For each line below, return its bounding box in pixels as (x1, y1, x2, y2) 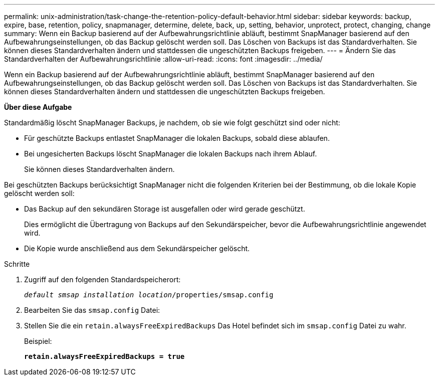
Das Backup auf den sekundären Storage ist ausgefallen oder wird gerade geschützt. (24, 205, 305, 213)
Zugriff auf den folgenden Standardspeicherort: (24, 275, 181, 284)
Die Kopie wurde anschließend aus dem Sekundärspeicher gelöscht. (24, 244, 250, 253)
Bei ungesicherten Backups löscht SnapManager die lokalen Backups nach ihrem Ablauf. (24, 149, 317, 158)
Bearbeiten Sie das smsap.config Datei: (24, 306, 160, 314)
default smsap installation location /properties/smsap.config (24, 291, 274, 299)
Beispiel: (24, 337, 52, 345)
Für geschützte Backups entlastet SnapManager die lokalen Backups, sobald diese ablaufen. (24, 134, 330, 142)
